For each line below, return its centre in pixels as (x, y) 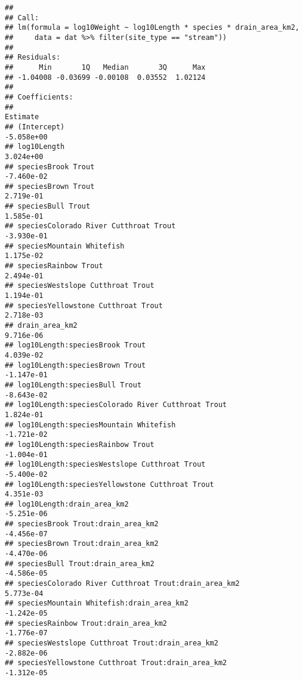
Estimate (22, 117)
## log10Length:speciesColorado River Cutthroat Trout (116, 405)
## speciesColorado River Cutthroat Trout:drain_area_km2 (122, 584)
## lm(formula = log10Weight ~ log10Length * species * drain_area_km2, (152, 28)
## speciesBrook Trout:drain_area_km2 (82, 524)
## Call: (22, 18)
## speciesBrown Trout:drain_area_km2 (82, 544)
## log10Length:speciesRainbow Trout (80, 444)
